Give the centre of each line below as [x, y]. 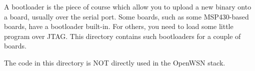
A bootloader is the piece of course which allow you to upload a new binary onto [128, 6]
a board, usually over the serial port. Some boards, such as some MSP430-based [126, 16]
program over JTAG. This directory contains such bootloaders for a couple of [122, 36]
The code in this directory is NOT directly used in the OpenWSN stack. [115, 62]
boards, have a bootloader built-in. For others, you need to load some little [119, 26]
